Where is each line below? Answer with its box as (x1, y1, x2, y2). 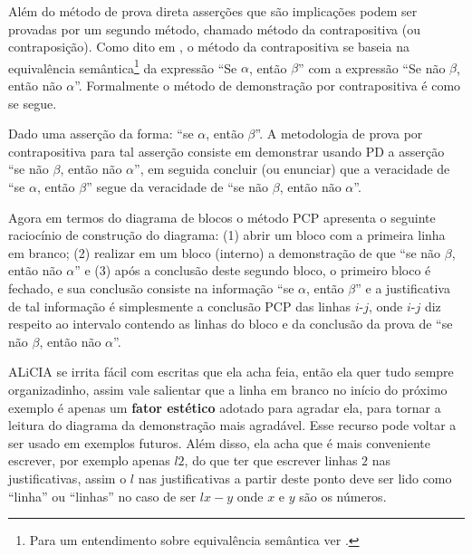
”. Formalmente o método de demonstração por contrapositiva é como (74, 76, 461, 95)
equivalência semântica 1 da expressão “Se (8, 55, 237, 77)
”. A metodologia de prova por (255, 124, 423, 143)
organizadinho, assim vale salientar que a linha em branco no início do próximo (8, 379, 448, 398)
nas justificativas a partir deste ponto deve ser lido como (138, 468, 452, 487)
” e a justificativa (355, 278, 450, 297)
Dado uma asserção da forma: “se (8, 124, 194, 143)
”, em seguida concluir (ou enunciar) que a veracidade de (134, 159, 450, 178)
